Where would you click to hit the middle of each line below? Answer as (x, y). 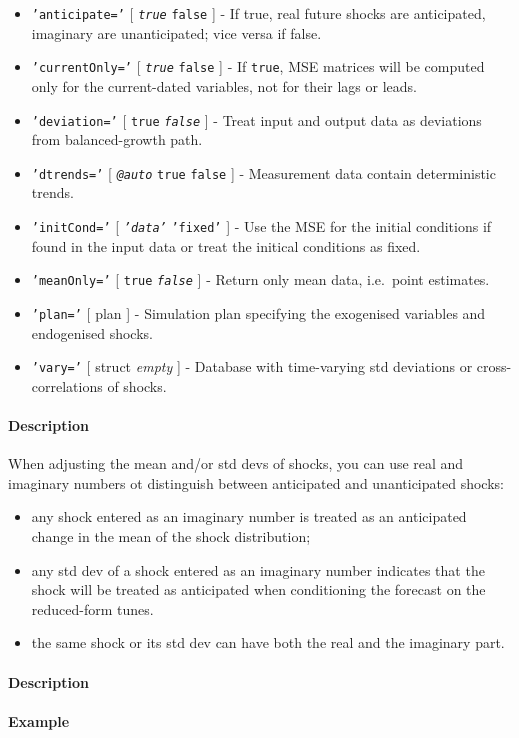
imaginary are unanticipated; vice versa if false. (176, 32)
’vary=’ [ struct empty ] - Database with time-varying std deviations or (252, 366)
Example (39, 720)
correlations (67, 385)
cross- (494, 366)
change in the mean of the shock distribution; (171, 535)
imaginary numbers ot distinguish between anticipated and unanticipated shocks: (256, 482)
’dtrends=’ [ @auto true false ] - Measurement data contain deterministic (263, 172)
